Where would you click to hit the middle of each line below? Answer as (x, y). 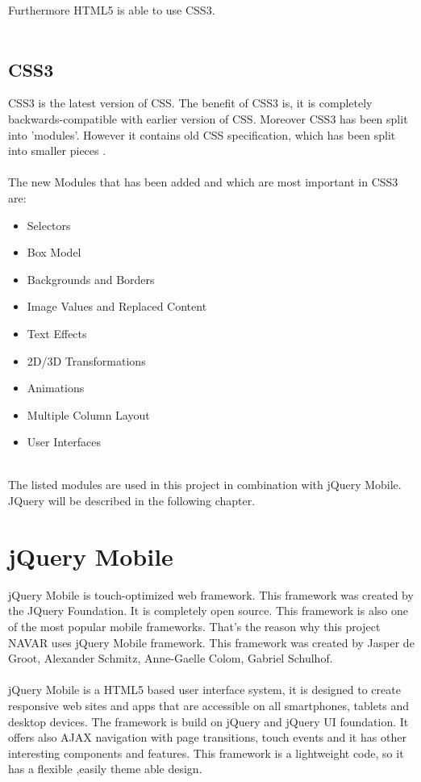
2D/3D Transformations (86, 360)
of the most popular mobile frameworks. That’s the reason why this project (194, 626)
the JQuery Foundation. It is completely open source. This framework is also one (208, 611)
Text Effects (57, 333)
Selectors (49, 225)
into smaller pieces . (57, 151)
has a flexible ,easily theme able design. (105, 769)
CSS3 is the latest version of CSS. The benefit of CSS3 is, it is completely (190, 103)
